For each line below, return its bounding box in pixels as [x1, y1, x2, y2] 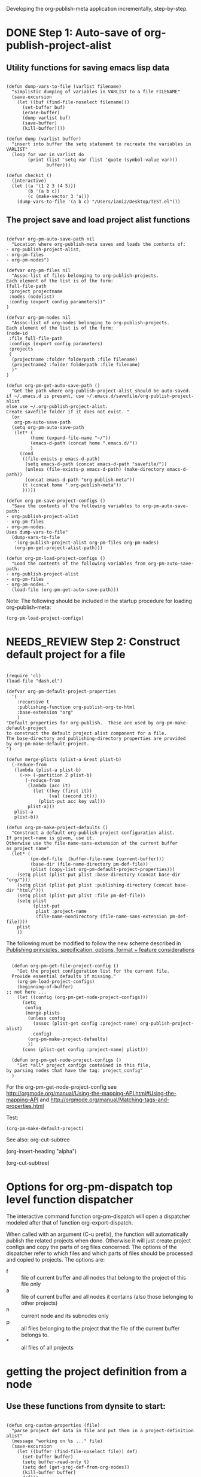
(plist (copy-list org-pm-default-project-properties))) [30, 866, 175, 872]
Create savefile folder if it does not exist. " [6, 409, 130, 415]
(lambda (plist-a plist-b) [14, 767, 82, 773]
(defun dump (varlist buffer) [6, 136, 82, 142]
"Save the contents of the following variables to [11, 503, 141, 509]
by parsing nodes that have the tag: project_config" [6, 1067, 144, 1073]
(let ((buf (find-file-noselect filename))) [17, 99, 130, 105]
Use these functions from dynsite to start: [6, 1401, 166, 1411]
